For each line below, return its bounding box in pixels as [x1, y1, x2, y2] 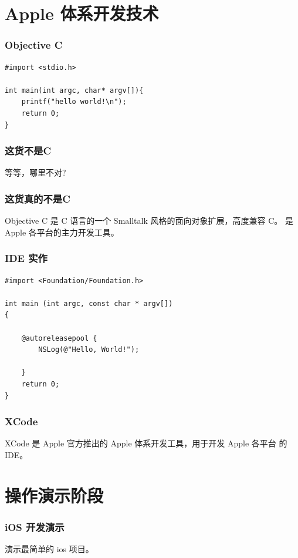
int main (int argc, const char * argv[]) [5, 299, 173, 308]
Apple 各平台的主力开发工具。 [5, 226, 119, 238]
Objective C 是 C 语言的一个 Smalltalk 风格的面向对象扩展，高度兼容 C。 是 [5, 214, 293, 227]
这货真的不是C [5, 191, 70, 206]
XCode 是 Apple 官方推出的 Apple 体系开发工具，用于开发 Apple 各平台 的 [5, 437, 287, 449]
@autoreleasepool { [21, 334, 97, 342]
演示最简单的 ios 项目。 [5, 543, 94, 555]
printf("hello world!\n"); [21, 98, 127, 106]
